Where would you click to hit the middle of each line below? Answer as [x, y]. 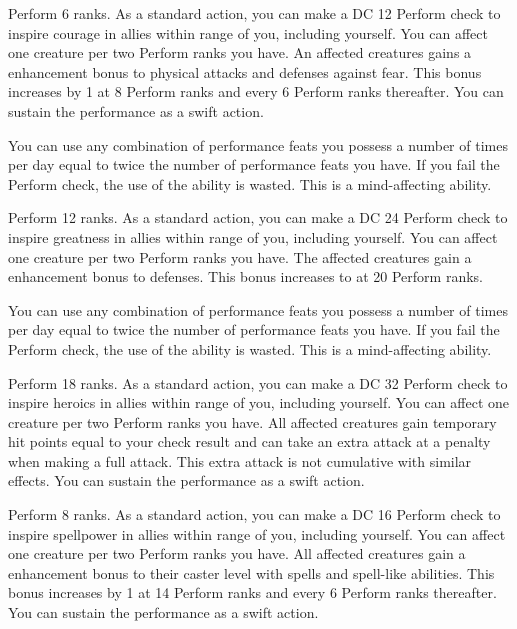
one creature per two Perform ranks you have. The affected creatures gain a [240, 256]
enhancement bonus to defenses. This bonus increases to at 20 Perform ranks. [245, 276]
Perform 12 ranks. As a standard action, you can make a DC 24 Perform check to [258, 217]
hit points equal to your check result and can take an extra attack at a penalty [249, 441]
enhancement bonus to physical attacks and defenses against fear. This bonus [245, 71]
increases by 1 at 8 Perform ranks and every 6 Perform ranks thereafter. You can [256, 91]
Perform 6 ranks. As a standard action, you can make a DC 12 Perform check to [254, 13]
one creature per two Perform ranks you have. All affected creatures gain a [237, 553]
